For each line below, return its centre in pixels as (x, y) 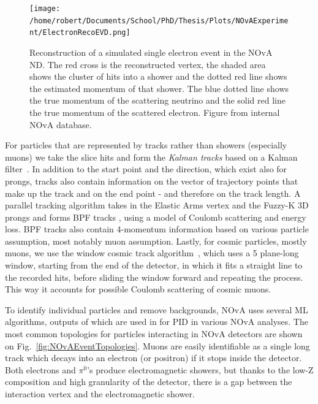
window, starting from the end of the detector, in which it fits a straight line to (154, 265)
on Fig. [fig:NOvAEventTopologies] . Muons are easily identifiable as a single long (157, 345)
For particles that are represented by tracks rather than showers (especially (146, 145)
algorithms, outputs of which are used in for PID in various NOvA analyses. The (157, 322)
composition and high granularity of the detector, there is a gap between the (149, 382)
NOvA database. (61, 124)
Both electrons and (40, 369)
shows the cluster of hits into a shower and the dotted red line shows (158, 76)
